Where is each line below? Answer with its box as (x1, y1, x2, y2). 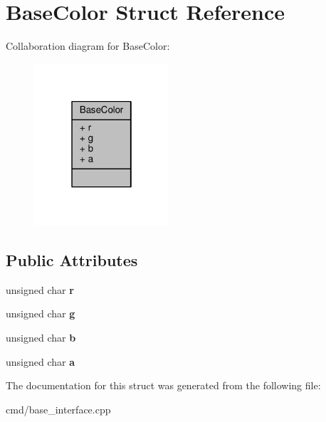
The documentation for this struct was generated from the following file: (6, 378, 321, 393)
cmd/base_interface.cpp (6, 401, 111, 416)
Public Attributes (6, 249, 138, 271)
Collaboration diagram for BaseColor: (6, 38, 170, 53)
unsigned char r (6, 282, 74, 297)
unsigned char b (6, 330, 76, 345)
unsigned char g (6, 306, 75, 321)
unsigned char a (6, 354, 75, 369)
